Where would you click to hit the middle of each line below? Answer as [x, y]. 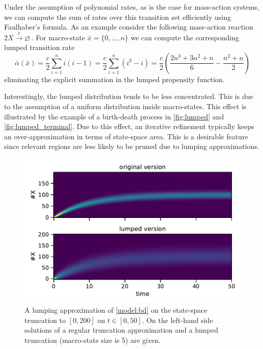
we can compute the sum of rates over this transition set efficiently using [118, 17]
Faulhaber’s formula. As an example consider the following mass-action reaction [129, 27]
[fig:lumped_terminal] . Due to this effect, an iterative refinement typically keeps [129, 126]
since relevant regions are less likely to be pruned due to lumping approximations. [132, 146]
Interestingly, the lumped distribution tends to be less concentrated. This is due [129, 96]
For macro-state [60, 37]
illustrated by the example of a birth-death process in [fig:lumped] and [114, 116]
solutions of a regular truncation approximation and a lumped [121, 330]
